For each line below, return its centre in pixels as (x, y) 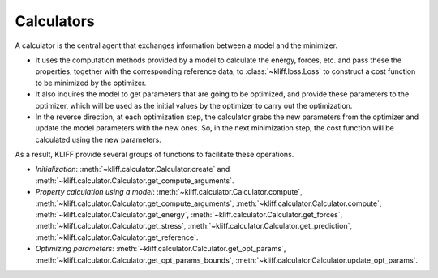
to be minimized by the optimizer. (91, 83)
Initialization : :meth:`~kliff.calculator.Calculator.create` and (133, 169)
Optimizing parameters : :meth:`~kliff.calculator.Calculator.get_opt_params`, (161, 249)
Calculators (55, 21)
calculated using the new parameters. (98, 139)
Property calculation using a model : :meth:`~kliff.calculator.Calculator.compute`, (169, 192)
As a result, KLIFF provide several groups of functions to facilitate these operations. (155, 155)
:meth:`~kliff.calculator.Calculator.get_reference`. (117, 237)
